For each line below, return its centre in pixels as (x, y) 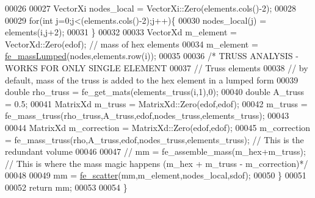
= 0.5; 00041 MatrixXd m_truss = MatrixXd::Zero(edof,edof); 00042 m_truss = (156, 103)
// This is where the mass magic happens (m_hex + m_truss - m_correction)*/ (157, 163)
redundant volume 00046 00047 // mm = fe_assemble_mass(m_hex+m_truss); (155, 151)
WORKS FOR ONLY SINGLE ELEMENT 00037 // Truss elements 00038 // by (157, 67)
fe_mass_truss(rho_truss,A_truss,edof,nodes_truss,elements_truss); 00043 (147, 115)
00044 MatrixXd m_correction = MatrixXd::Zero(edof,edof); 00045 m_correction (158, 127)
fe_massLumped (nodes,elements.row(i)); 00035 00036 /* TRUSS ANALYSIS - (152, 56)
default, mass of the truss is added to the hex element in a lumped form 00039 (152, 80)
